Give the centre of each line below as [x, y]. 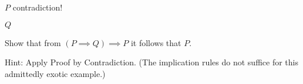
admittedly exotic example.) [55, 73]
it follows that [156, 42]
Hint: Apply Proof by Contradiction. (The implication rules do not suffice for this [151, 62]
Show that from [33, 42]
